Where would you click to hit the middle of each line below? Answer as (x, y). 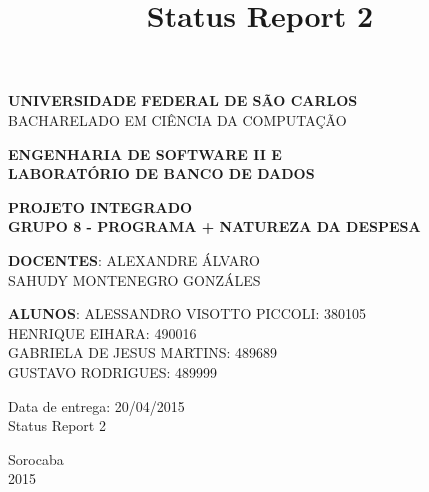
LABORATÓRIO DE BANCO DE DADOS (161, 173)
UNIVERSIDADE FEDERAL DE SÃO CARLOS (183, 100)
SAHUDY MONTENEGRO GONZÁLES (134, 279)
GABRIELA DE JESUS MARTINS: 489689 (143, 352)
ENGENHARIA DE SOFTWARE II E (145, 153)
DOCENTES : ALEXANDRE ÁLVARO (134, 259)
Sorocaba (36, 458)
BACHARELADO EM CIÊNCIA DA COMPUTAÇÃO (177, 119)
